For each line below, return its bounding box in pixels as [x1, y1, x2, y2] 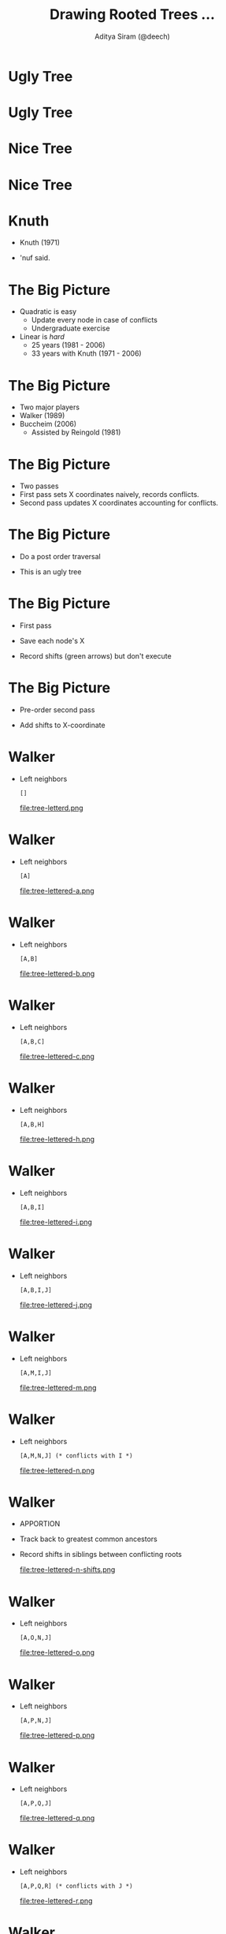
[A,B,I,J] [19, 1286, 53, 1294]
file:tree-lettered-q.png [19, 1813, 95, 1823]
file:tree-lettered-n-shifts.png [19, 1565, 116, 1574]
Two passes [19, 481, 59, 491]
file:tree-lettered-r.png [19, 1896, 93, 1906]
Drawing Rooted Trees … [50, 6, 215, 24]
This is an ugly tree [19, 567, 82, 577]
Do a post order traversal [19, 552, 101, 562]
